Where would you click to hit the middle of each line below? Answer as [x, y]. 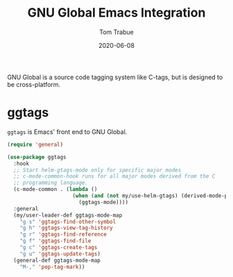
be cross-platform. [34, 84]
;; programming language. [51, 183]
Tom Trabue [116, 32]
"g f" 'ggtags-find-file [55, 241]
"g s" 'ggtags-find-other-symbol [68, 221]
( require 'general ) [35, 144]
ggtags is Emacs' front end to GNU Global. [67, 132]
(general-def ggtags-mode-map [57, 260]
